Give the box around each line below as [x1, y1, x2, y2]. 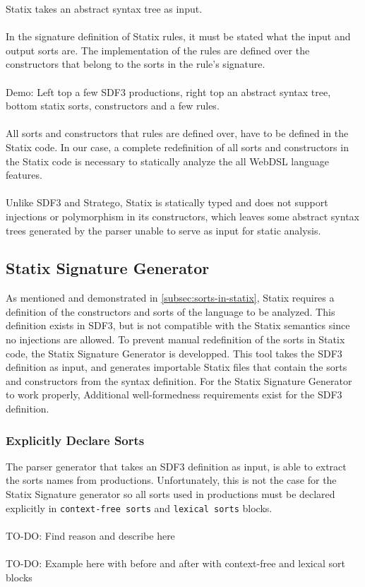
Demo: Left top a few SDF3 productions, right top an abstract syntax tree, [6, 84, 331, 99]
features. [6, 167, 42, 182]
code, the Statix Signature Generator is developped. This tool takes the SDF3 [6, 345, 342, 360]
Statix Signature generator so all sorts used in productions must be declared [6, 487, 335, 502]
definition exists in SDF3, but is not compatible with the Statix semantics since [6, 318, 350, 333]
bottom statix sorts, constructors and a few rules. [6, 98, 220, 113]
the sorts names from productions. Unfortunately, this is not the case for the [6, 473, 337, 487]
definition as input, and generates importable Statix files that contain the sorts [6, 360, 347, 374]
